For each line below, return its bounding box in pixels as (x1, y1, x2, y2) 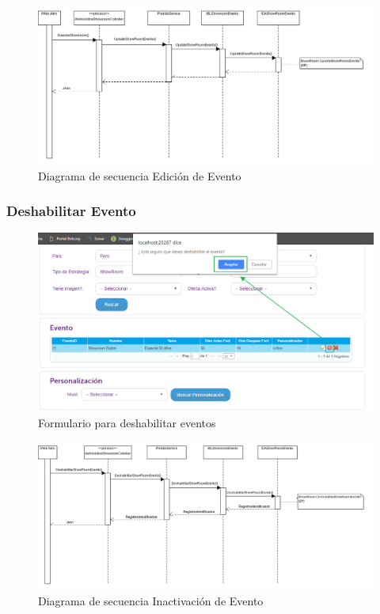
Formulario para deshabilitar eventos (38, 414, 216, 430)
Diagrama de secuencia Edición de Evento (38, 167, 241, 184)
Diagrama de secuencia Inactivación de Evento (38, 592, 264, 608)
